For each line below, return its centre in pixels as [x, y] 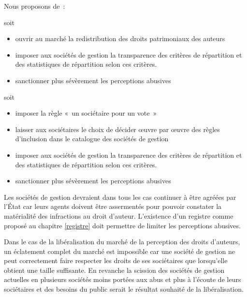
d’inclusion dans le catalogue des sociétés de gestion [92, 139]
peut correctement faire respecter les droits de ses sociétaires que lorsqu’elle [116, 260]
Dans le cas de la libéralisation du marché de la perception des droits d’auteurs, [122, 242]
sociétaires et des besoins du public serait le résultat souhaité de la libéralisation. [124, 289]
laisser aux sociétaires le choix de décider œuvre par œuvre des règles [117, 129]
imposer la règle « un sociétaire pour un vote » [86, 113]
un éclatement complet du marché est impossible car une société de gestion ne [119, 251]
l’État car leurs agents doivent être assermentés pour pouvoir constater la [113, 206]
